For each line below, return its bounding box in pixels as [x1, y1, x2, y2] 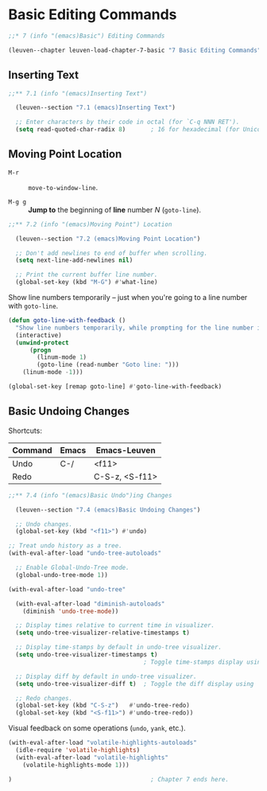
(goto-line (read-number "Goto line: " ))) [37, 360, 180, 369]
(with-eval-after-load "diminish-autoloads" [15, 599, 165, 608]
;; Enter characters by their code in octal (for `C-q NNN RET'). [15, 118, 240, 127]
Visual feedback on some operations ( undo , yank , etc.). [8, 723, 186, 733]
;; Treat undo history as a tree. [8, 542, 123, 550]
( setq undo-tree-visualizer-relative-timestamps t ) [15, 629, 191, 637]
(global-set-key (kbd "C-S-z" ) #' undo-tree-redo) [15, 702, 191, 710]
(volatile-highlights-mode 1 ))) [22, 761, 130, 769]
